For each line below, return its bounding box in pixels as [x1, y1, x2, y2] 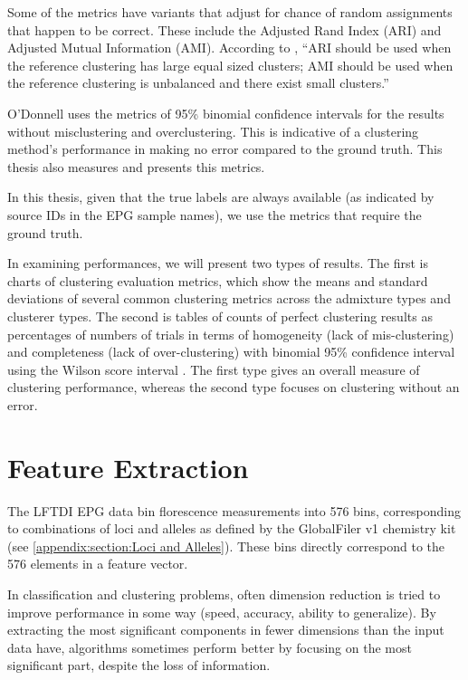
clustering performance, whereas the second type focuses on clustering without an [7, 378, 460, 397]
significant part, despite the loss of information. [7, 656, 271, 675]
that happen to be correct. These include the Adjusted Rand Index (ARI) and [7, 20, 442, 39]
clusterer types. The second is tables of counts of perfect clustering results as [7, 306, 433, 325]
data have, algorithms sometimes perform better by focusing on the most [7, 637, 412, 656]
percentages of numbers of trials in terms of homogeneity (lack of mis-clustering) [7, 324, 454, 343]
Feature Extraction [7, 448, 249, 485]
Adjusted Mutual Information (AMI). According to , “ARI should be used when [7, 38, 452, 57]
